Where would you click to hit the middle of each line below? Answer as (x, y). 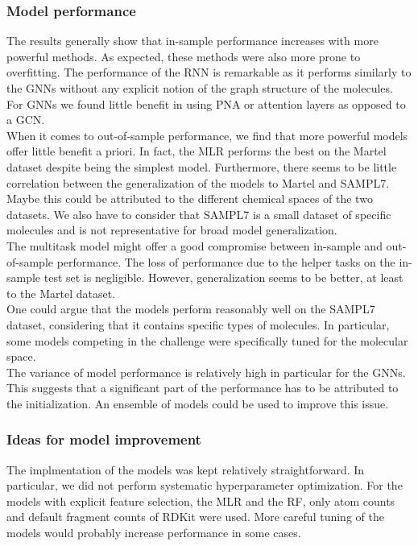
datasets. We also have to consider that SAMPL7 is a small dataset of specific (199, 214)
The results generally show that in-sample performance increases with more (192, 41)
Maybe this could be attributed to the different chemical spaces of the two (190, 199)
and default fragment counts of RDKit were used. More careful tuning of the (195, 517)
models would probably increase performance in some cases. (154, 533)
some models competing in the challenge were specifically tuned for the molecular (207, 340)
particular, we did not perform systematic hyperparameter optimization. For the (205, 485)
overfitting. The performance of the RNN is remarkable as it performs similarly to (209, 72)
